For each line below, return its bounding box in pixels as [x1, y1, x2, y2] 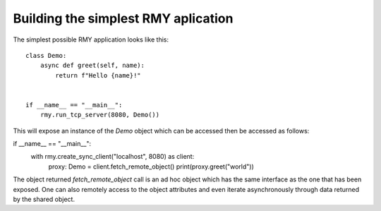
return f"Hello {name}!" [55, 71, 141, 79]
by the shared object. [13, 195, 75, 204]
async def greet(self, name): [40, 61, 145, 70]
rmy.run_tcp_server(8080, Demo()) [40, 111, 160, 119]
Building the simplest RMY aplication [13, 11, 234, 26]
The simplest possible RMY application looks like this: [13, 35, 169, 44]
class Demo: [25, 52, 67, 59]
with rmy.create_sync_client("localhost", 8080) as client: [30, 152, 195, 161]
